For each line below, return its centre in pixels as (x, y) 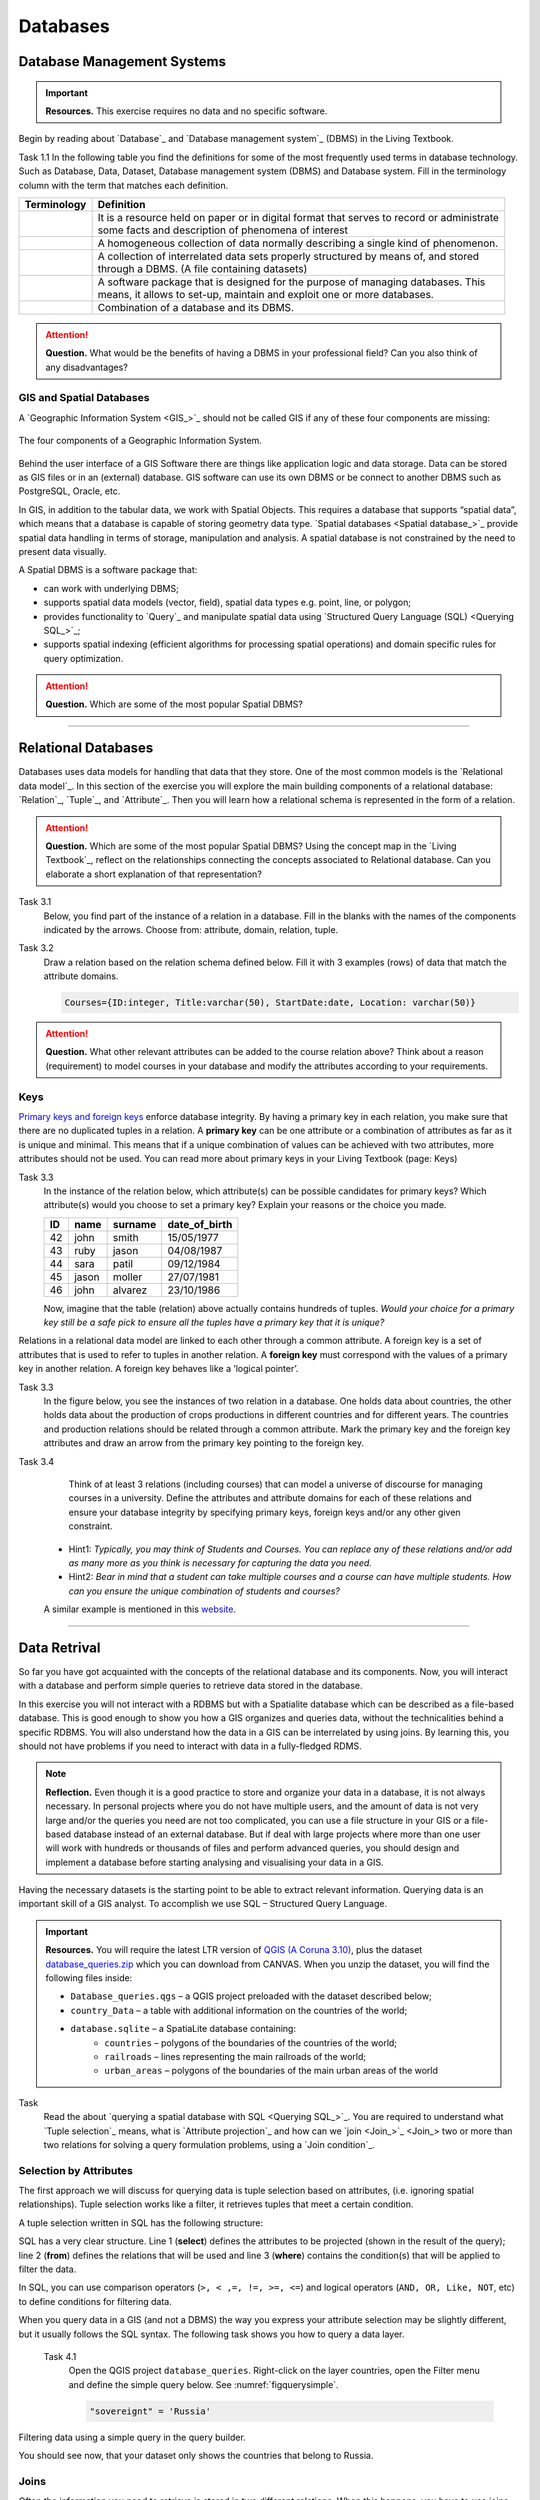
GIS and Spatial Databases (84, 398)
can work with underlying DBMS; (111, 588)
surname (134, 1224)
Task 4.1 (60, 2356)
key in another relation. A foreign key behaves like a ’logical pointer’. (158, 1369)
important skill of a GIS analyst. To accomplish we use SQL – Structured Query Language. (203, 1904)
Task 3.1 (35, 902)
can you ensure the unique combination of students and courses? (204, 1591)
